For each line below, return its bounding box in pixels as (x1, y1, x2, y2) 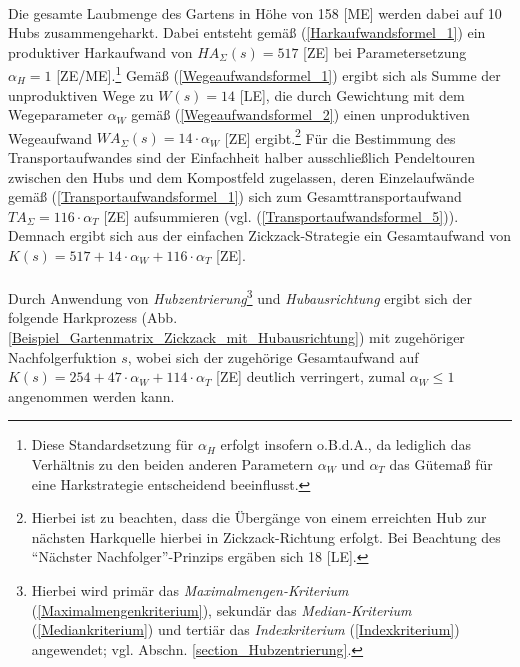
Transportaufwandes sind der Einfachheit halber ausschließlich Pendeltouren (8, 147, 475, 168)
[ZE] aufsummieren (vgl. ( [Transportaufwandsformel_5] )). (103, 205, 459, 226)
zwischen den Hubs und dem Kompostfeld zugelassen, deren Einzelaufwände (8, 166, 475, 187)
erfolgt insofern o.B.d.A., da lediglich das (220, 434, 471, 455)
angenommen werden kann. (8, 385, 175, 406)
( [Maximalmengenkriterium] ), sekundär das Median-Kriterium (31, 599, 412, 620)
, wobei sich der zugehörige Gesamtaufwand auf (127, 346, 419, 367)
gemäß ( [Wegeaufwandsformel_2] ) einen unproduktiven (131, 104, 470, 125)
